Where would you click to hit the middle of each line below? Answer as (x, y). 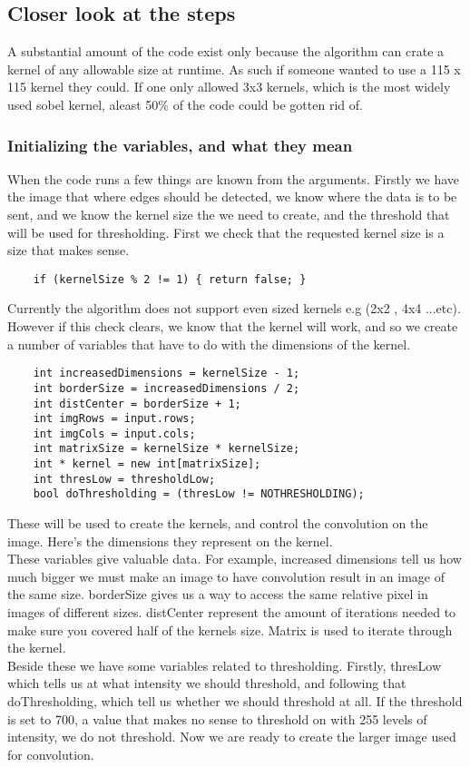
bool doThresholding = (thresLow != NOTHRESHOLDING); (199, 494)
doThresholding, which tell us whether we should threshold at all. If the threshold (235, 701)
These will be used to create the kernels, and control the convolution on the (218, 523)
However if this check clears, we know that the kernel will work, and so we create (233, 326)
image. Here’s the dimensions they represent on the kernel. (170, 541)
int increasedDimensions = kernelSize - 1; (166, 374)
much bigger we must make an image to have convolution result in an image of (226, 576)
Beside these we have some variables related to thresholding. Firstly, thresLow (225, 665)
